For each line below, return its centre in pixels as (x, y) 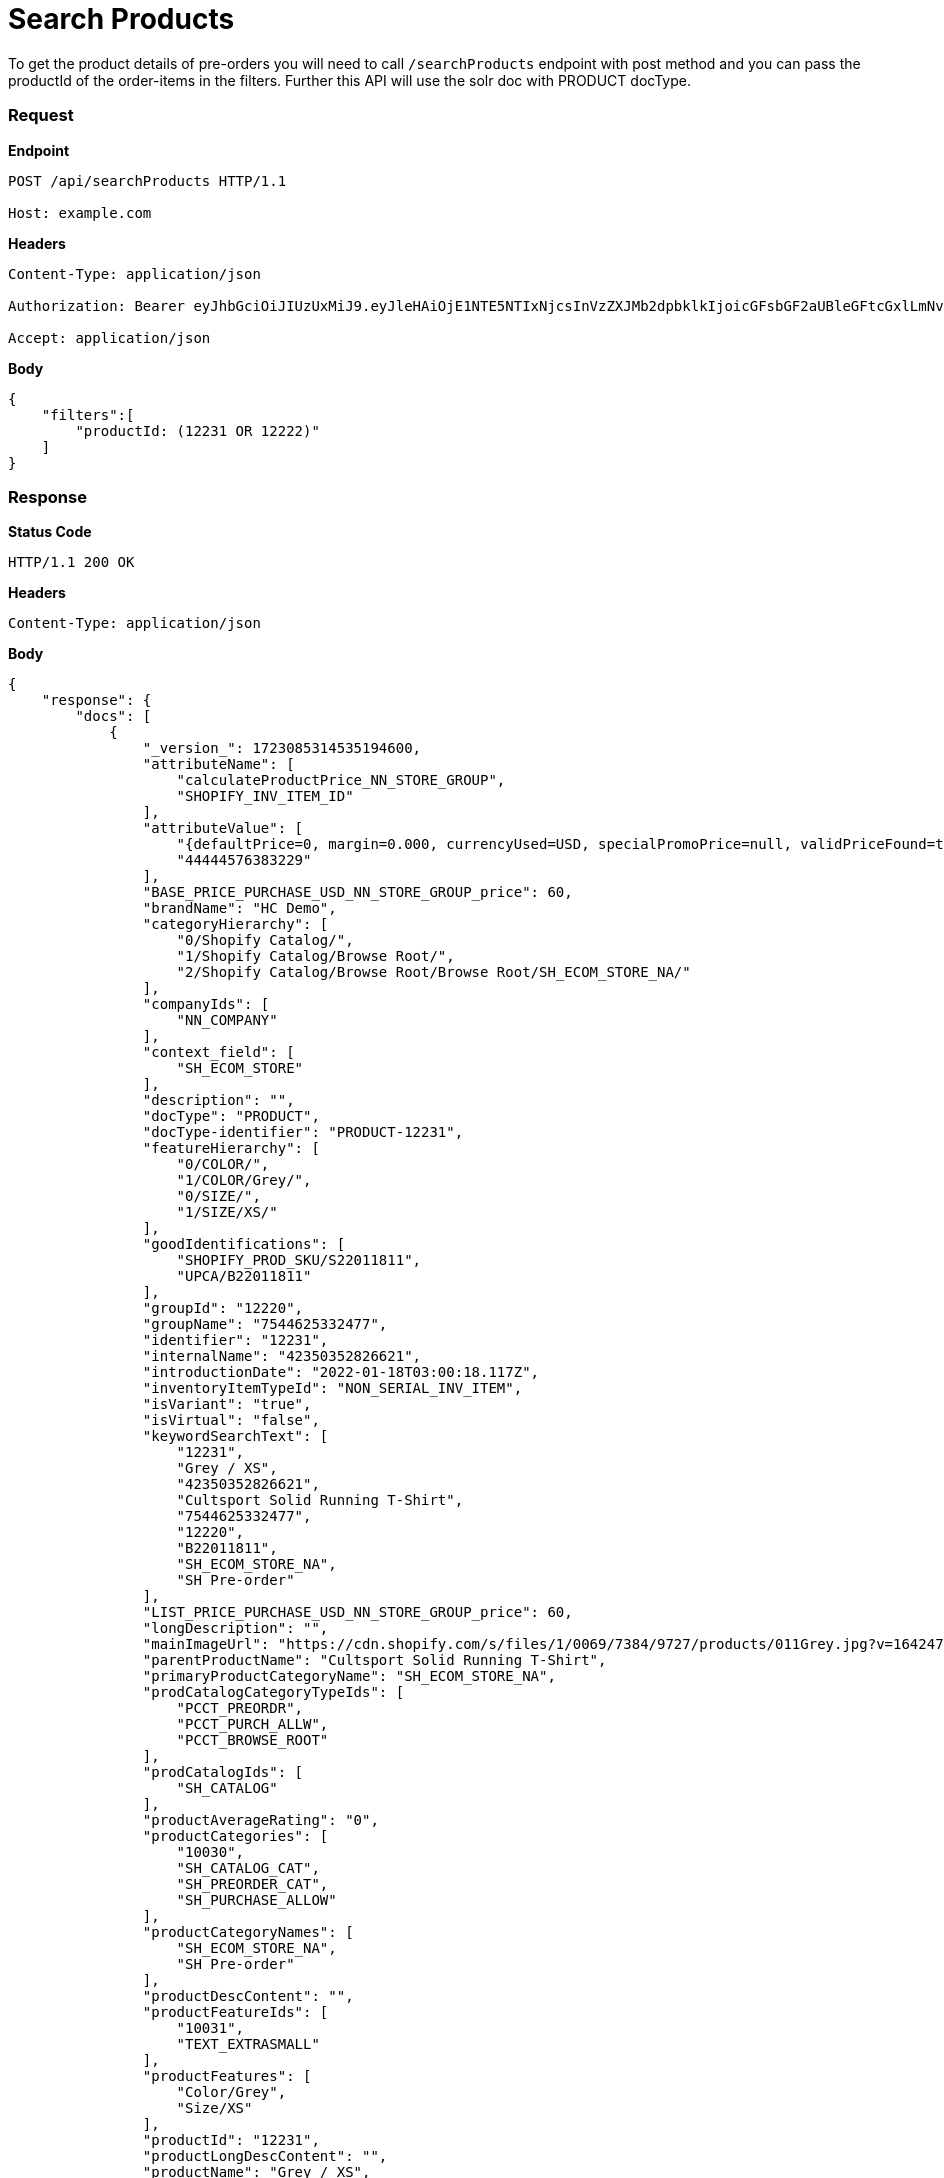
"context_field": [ (218, 1052)
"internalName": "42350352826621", (282, 1356)
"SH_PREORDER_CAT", (252, 1884)
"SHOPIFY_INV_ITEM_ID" (265, 796)
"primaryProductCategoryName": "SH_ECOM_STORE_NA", (349, 1676)
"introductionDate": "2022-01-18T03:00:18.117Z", (341, 1372)
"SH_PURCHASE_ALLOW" (256, 1900)
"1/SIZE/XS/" (227, 1212)
